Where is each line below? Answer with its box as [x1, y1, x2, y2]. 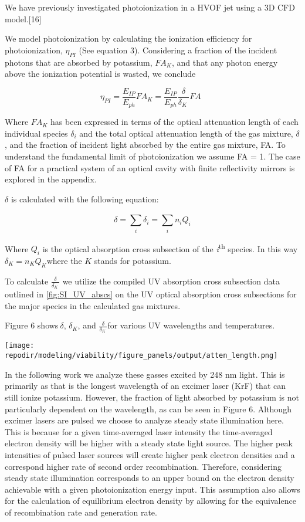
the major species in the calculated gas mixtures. [5, 299, 181, 311]
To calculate [5, 274, 49, 287]
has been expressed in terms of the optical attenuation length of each [50, 116, 299, 128]
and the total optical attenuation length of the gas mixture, [79, 127, 293, 139]
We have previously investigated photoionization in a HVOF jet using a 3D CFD [5, 1, 295, 13]
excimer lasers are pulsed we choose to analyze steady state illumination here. [5, 414, 284, 426]
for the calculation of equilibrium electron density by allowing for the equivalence [5, 494, 296, 507]
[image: [5, 341, 35, 350]
